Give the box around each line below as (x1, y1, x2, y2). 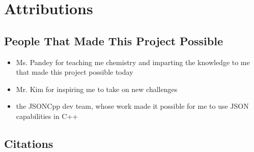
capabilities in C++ (16, 110, 78, 121)
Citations (4, 135, 53, 151)
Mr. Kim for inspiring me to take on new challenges (16, 83, 178, 94)
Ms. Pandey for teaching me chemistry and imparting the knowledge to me (16, 56, 250, 67)
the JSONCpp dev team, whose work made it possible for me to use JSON (16, 101, 249, 111)
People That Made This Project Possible (4, 33, 223, 48)
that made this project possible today (16, 67, 133, 77)
